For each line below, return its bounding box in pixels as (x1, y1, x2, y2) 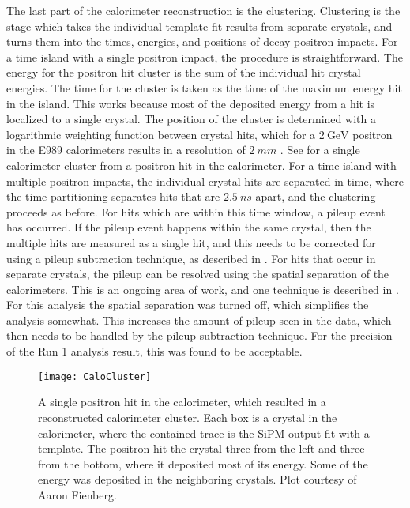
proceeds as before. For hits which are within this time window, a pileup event (6, 203, 386, 220)
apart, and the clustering (255, 188, 376, 205)
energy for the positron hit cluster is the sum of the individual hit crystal (6, 64, 361, 81)
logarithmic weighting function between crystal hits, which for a (6, 126, 316, 142)
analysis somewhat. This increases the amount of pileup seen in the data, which (6, 311, 392, 328)
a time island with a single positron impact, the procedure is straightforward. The (6, 48, 403, 65)
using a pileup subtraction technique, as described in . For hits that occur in (6, 250, 376, 266)
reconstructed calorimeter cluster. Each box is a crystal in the (38, 408, 337, 425)
